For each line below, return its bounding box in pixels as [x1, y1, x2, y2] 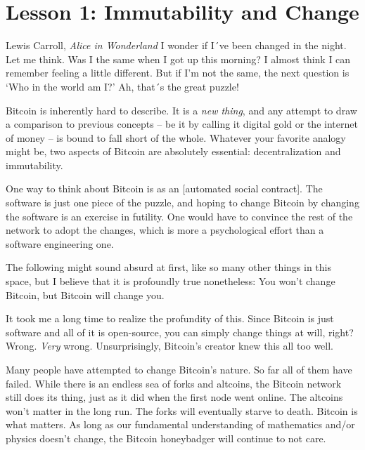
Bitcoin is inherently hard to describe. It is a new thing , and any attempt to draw [6, 102, 357, 117]
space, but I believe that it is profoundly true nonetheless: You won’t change [6, 274, 335, 289]
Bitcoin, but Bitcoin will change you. [6, 287, 165, 302]
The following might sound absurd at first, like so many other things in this [6, 260, 331, 274]
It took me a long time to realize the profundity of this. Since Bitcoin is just [6, 311, 334, 326]
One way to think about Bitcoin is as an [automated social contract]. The [6, 181, 323, 196]
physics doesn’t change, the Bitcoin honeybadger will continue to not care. [6, 430, 326, 445]
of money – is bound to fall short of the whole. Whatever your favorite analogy [6, 130, 346, 145]
